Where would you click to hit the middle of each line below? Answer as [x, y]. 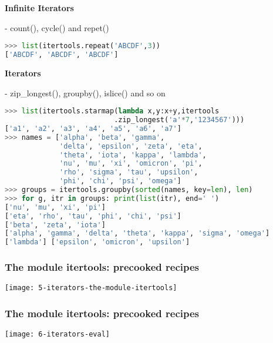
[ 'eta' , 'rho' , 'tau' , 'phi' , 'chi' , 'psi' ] [93, 216]
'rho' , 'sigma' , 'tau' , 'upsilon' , [129, 172]
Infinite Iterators [39, 8]
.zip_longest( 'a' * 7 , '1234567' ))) [179, 120]
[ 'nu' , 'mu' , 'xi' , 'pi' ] [55, 207]
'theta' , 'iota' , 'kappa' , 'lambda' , [133, 155]
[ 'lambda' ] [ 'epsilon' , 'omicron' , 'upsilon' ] [97, 242]
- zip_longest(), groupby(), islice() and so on [85, 93]
